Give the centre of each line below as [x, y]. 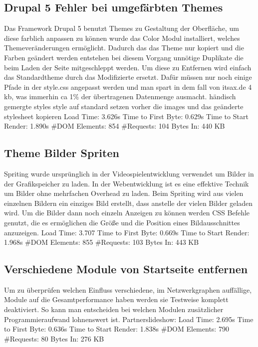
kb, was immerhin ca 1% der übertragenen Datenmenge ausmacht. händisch [120, 96]
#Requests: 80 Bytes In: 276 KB [54, 338]
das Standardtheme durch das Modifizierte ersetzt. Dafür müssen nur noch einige [128, 77]
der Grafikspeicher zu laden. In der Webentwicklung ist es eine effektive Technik [127, 183]
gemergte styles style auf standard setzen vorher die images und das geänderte [124, 106]
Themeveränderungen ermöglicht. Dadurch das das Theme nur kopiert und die [124, 48]
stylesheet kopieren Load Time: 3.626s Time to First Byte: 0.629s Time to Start [126, 116]
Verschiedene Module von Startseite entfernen [126, 269]
